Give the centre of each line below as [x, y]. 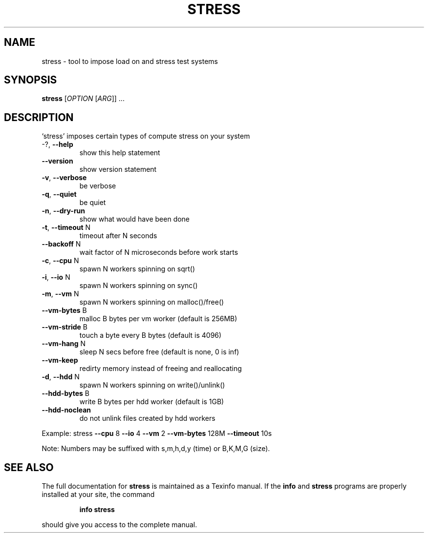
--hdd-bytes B [65, 393]
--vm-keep [60, 360]
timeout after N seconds [118, 236]
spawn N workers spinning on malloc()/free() [152, 302]
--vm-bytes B [64, 310]
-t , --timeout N [66, 227]
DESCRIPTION [39, 117]
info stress [97, 510]
